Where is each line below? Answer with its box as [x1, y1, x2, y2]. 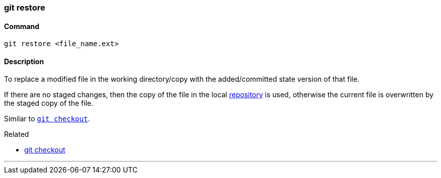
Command [4, 22, 40, 31]
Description [4, 57, 44, 66]
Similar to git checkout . [4, 114, 90, 123]
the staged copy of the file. [4, 99, 94, 108]
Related [4, 130, 29, 139]
